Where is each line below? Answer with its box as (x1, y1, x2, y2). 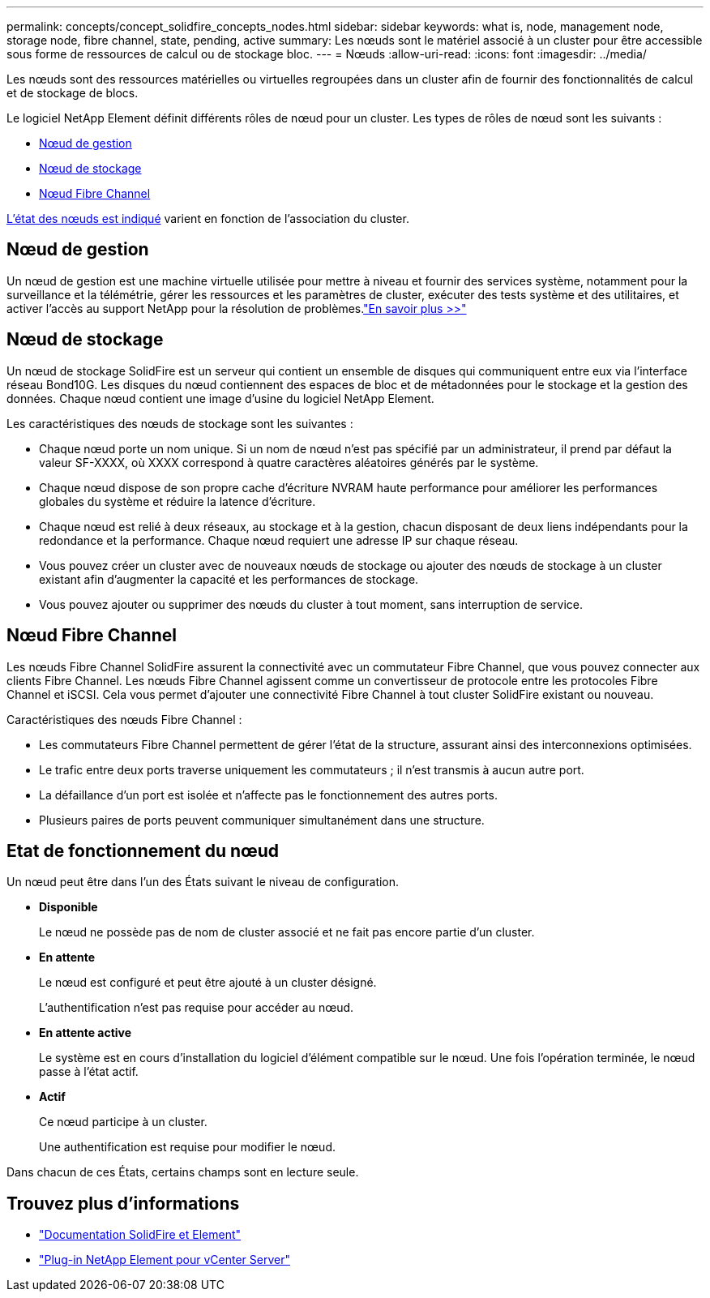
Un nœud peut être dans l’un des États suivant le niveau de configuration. (6, 875, 400, 889)
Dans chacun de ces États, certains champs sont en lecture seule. (6, 1165, 359, 1180)
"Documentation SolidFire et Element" (39, 1227, 242, 1242)
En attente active (39, 1026, 132, 1040)
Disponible (39, 900, 98, 915)
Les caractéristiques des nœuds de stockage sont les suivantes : (6, 416, 353, 431)
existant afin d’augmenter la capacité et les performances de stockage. (39, 572, 419, 586)
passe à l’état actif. (39, 1065, 139, 1079)
